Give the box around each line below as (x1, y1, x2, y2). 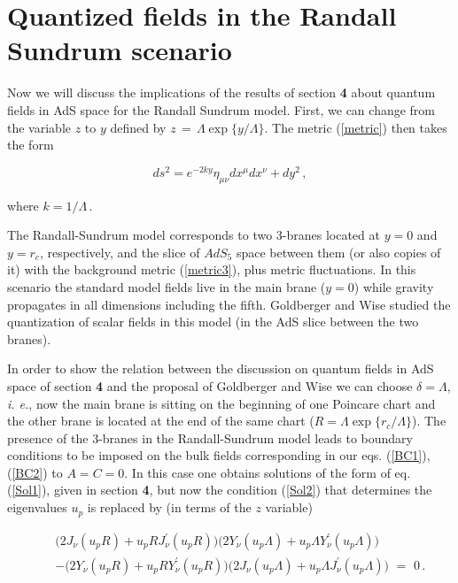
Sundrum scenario (7, 32, 232, 68)
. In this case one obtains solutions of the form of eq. (124, 463, 411, 481)
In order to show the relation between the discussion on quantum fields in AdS (7, 359, 434, 378)
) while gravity (353, 277, 434, 295)
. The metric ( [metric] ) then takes (264, 118, 447, 136)
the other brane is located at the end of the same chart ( (7, 411, 314, 430)
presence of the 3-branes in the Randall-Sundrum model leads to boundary (7, 428, 413, 447)
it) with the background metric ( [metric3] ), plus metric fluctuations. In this (7, 260, 416, 279)
